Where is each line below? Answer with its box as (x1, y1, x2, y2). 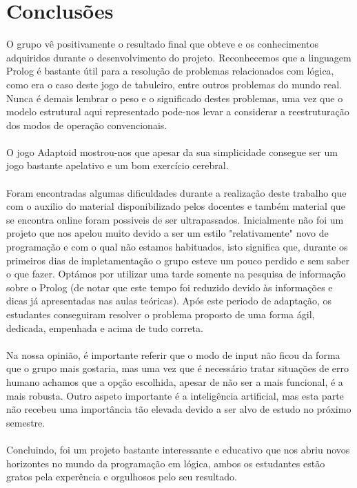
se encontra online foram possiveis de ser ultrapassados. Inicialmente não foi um (6, 212, 344, 226)
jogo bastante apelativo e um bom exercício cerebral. (6, 158, 229, 173)
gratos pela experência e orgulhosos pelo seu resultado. (6, 469, 237, 484)
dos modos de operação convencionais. (6, 117, 167, 132)
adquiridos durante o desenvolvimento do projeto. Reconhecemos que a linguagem (6, 50, 351, 64)
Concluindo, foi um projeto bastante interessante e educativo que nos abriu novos (6, 442, 350, 456)
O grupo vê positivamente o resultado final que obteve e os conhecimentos (6, 37, 319, 51)
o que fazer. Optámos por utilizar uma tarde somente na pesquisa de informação (6, 266, 346, 281)
